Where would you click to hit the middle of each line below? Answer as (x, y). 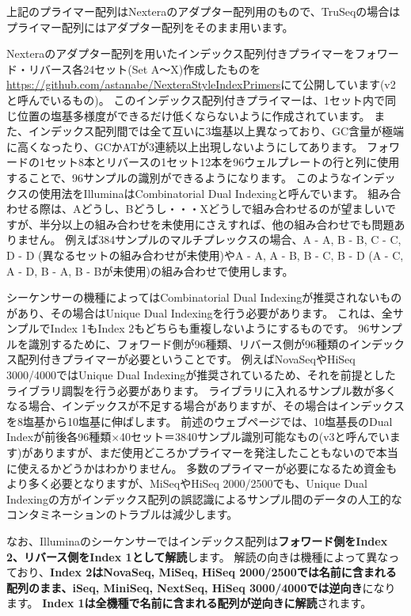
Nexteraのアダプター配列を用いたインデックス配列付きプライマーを (181, 53)
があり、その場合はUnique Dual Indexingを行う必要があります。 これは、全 (200, 312)
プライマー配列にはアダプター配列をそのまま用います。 (150, 27)
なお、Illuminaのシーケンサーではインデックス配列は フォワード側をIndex (197, 541)
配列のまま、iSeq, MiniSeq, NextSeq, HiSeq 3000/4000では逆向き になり (201, 587)
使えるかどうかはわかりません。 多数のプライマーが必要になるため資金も (207, 468)
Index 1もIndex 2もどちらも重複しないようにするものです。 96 (210, 328)
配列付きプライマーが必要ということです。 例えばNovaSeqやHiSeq (186, 359)
